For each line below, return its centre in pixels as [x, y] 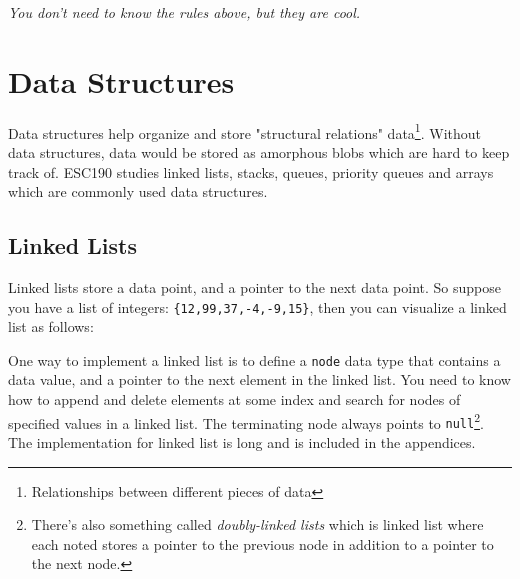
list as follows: [51, 326]
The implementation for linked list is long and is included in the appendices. [242, 441]
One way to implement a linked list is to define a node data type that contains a [254, 359]
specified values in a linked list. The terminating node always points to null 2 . [246, 421]
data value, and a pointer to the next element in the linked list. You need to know [259, 379]
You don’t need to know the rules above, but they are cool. [184, 12]
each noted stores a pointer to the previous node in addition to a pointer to [262, 543]
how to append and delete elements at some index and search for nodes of [234, 399]
